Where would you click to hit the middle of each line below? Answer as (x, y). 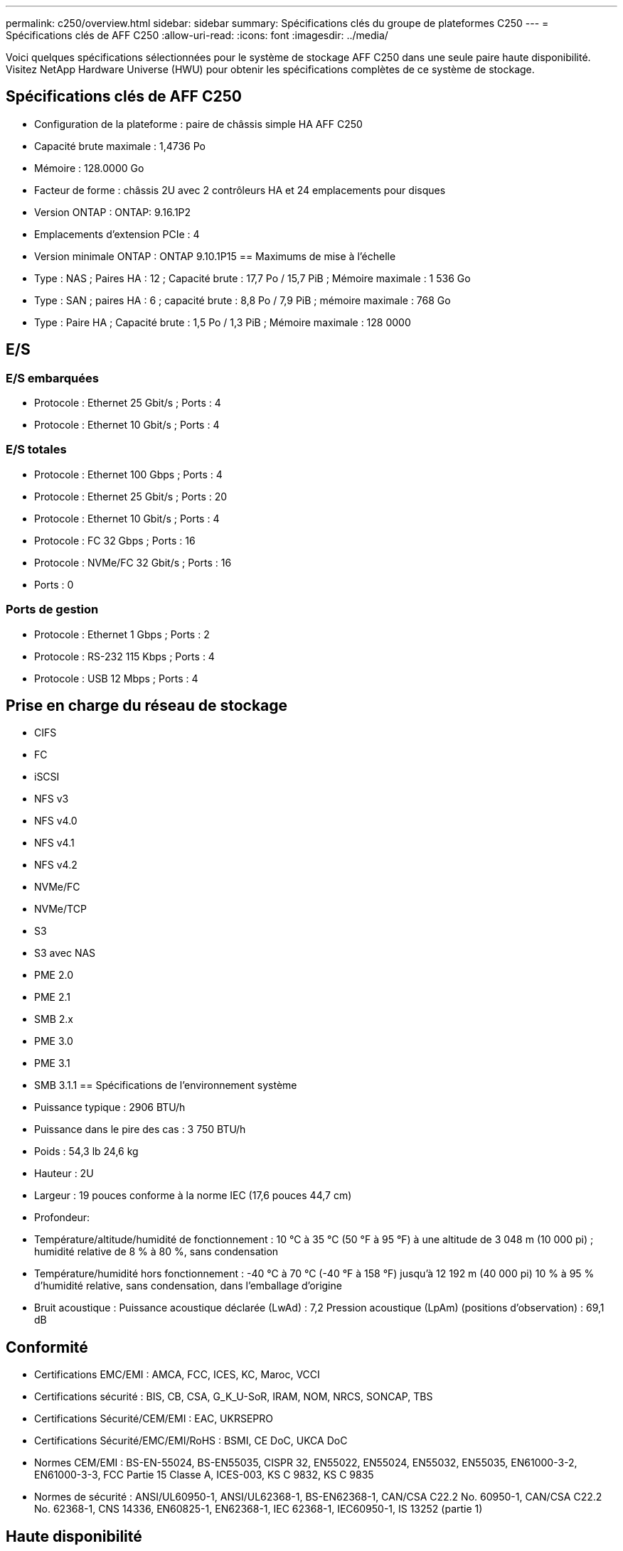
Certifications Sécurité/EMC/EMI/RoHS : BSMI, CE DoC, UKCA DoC (191, 1441)
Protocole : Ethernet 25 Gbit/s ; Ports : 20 (131, 496)
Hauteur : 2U (64, 1174)
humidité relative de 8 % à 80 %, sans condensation (156, 1252)
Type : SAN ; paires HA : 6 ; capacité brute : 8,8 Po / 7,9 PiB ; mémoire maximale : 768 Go (243, 300)
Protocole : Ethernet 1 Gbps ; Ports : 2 (122, 634)
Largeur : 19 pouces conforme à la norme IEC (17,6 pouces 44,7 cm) (193, 1196)
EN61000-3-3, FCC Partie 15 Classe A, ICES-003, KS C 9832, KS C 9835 (204, 1475)
